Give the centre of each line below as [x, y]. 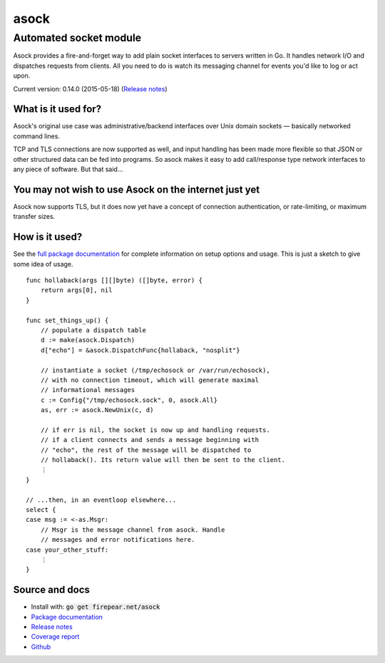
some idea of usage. [43, 264]
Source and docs [52, 590]
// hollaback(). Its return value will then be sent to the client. [163, 460]
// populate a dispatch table [93, 330]
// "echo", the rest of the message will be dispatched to [146, 450]
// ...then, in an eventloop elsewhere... [101, 500]
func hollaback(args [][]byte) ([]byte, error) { [114, 281]
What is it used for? [57, 109]
